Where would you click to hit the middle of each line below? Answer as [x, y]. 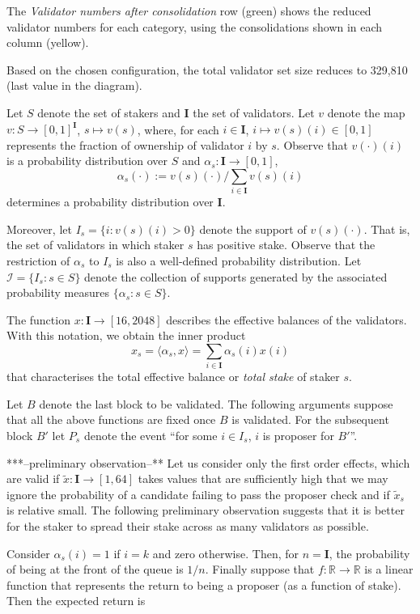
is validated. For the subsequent [310, 419]
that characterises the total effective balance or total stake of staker [173, 377]
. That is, [387, 229]
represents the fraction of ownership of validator [125, 144]
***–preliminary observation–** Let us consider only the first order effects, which [208, 462]
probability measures [58, 292]
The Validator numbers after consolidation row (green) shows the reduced [189, 11]
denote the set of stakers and [109, 112]
